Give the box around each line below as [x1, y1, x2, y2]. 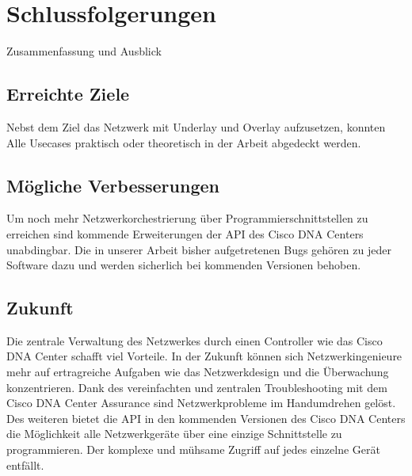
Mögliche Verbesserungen [6, 173, 219, 197]
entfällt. [6, 456, 44, 473]
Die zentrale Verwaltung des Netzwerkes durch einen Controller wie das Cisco [6, 332, 383, 348]
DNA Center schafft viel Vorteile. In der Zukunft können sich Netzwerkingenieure [6, 348, 402, 364]
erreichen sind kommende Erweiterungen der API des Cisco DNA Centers [6, 225, 364, 242]
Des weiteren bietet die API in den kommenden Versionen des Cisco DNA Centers [6, 409, 406, 426]
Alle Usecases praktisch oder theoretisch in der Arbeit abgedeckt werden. [6, 134, 361, 150]
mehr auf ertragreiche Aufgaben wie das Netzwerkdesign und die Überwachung [6, 364, 389, 380]
